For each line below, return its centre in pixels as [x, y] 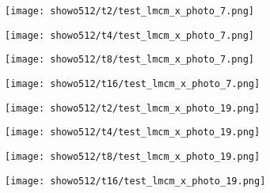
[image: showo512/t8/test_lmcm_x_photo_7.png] [129, 60]
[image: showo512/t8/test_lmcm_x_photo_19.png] [133, 156]
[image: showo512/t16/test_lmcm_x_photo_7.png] [133, 83]
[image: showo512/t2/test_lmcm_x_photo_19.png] [133, 108]
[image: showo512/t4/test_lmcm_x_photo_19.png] [133, 132]
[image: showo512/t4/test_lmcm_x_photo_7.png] [129, 35]
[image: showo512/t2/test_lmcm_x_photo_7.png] [129, 11]
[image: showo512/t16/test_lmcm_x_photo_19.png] [135, 181]
